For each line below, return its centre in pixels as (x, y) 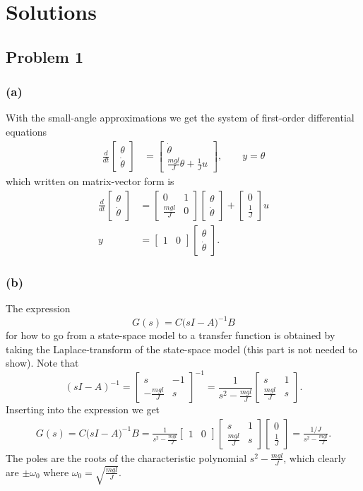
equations (26, 131)
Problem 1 (44, 56)
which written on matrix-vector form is (90, 181)
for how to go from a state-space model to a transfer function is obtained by (171, 335)
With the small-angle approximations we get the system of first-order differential (180, 118)
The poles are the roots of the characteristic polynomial (126, 457)
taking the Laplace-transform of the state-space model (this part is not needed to (181, 349)
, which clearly (315, 457)
